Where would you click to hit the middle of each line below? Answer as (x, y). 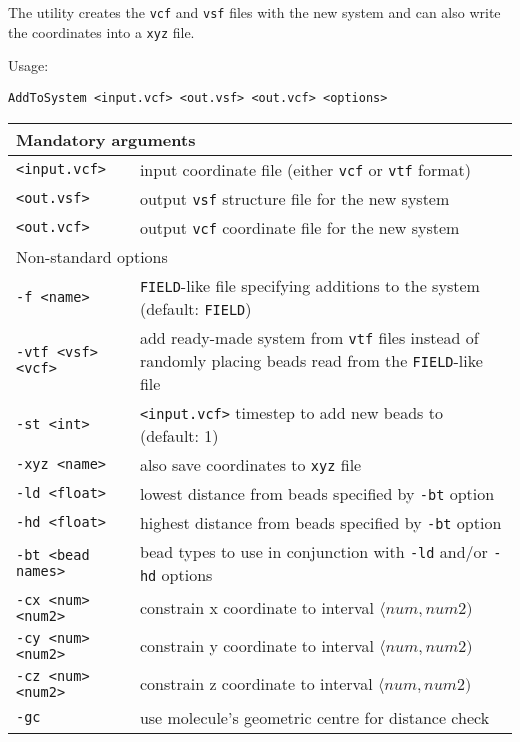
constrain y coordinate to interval (256, 646)
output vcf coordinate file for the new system (299, 227)
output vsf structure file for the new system (294, 198)
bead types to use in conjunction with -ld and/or (313, 551)
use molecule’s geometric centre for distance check (314, 717)
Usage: (28, 65)
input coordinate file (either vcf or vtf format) (305, 169)
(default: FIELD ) (195, 308)
